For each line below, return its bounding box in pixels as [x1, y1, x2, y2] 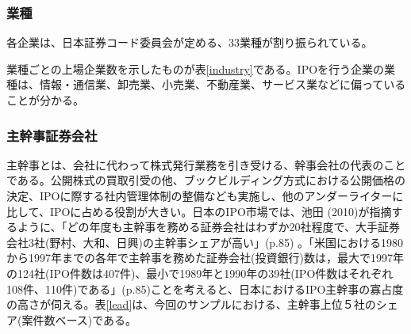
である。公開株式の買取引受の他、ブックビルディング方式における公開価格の [6, 172, 405, 188]
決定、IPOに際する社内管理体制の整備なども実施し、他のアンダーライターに [6, 188, 404, 203]
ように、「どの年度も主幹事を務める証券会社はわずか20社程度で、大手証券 [17, 218, 401, 235]
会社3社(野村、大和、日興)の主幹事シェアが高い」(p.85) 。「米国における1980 [6, 233, 404, 250]
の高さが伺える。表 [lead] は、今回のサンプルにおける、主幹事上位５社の [6, 296, 376, 313]
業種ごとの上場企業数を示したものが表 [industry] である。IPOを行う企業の [6, 60, 385, 77]
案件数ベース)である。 [21, 311, 137, 328]
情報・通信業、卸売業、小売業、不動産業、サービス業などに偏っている [39, 76, 406, 93]
